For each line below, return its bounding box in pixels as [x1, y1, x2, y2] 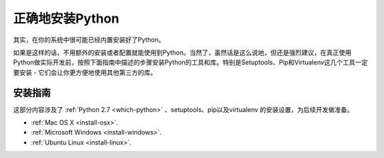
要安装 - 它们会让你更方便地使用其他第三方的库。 [13, 68, 157, 77]
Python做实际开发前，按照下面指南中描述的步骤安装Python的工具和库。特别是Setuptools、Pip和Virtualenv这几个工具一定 [13, 58, 368, 67]
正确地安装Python [13, 11, 119, 26]
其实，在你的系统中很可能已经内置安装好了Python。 [13, 35, 165, 44]
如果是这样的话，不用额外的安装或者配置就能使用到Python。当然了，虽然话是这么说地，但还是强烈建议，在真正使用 [13, 48, 352, 57]
